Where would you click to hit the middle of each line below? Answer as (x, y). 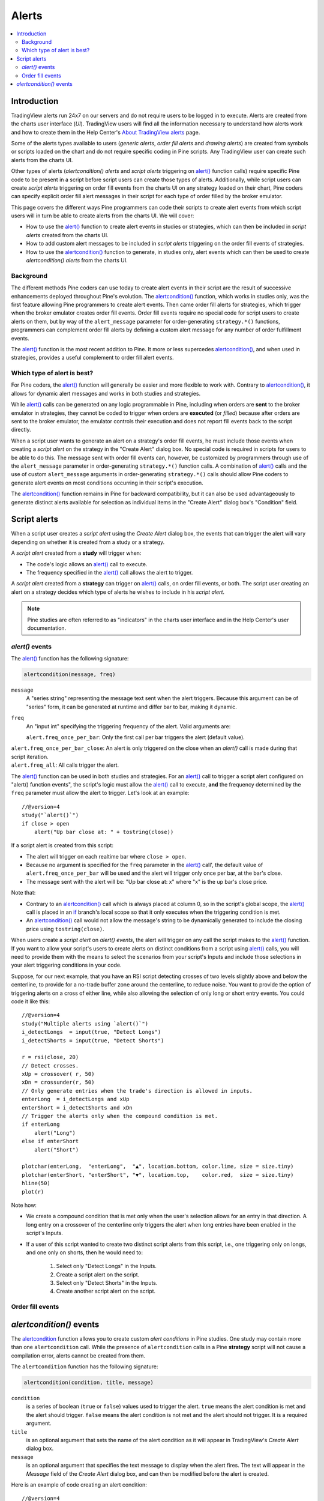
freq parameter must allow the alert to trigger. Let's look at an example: (100, 793)
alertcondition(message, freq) (70, 675)
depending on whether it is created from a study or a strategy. (88, 542)
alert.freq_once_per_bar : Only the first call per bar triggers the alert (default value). (136, 737)
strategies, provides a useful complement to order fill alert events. (92, 358)
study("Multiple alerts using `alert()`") (85, 1023)
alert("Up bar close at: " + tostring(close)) (104, 832)
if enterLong (41, 1125)
